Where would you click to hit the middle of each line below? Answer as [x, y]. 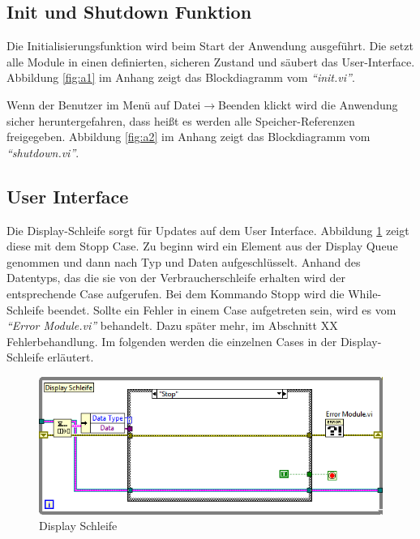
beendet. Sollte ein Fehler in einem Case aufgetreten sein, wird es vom [222, 309]
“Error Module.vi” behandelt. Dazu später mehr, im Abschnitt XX [172, 325]
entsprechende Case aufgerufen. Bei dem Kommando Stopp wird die [176, 293]
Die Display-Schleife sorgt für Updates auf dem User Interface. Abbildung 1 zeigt [208, 230]
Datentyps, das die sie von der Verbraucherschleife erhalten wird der [176, 278]
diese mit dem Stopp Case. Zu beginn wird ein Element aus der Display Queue [202, 246]
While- [365, 293]
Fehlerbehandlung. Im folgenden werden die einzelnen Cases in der [172, 341]
